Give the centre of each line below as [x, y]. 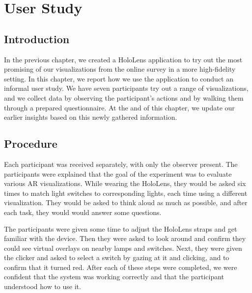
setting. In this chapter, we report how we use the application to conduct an [119, 78]
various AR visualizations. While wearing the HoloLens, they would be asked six [125, 183]
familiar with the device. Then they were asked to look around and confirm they [125, 238]
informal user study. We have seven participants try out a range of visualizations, [126, 88]
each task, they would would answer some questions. [83, 212]
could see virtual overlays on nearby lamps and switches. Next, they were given [123, 248]
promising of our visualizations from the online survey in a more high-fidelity [120, 69]
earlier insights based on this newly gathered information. [91, 117]
